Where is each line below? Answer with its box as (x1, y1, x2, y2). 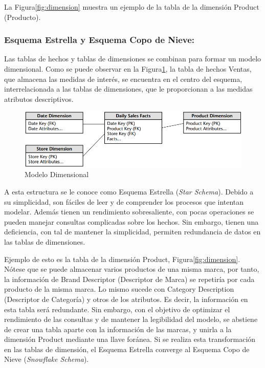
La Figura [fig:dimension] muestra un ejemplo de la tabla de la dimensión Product (4, 2, 259, 12)
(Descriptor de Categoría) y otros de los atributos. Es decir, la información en (4, 293, 248, 304)
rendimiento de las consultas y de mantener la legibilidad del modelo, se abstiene (4, 314, 258, 324)
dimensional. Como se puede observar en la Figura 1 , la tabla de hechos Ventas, (4, 63, 252, 74)
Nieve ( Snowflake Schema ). (4, 354, 89, 364)
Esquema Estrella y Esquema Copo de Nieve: (4, 33, 195, 46)
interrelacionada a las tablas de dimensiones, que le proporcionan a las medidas (4, 83, 253, 94)
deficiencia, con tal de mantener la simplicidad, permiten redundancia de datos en (4, 226, 261, 237)
